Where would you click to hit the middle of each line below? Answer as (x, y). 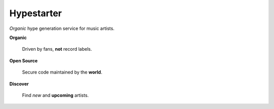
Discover (19, 84)
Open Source (24, 60)
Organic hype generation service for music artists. (62, 28)
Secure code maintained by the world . (62, 72)
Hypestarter (36, 13)
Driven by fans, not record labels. (57, 49)
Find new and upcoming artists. (55, 95)
